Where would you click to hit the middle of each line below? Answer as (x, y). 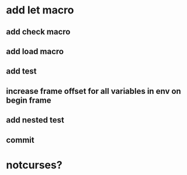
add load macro (35, 51)
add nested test (35, 120)
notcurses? (34, 165)
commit (20, 140)
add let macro (40, 10)
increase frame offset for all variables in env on (93, 91)
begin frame (29, 100)
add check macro (38, 32)
